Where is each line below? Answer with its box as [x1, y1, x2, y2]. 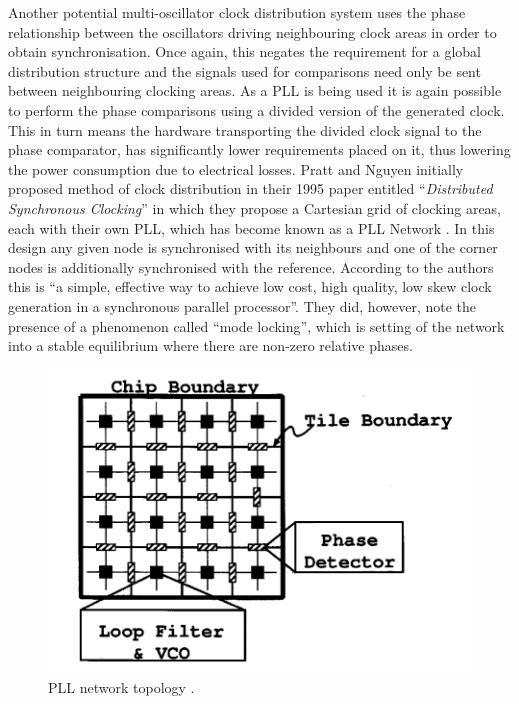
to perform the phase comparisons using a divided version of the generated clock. [8, 99, 505, 120]
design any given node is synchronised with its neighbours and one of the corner [8, 237, 498, 258]
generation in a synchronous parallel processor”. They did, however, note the [8, 295, 476, 316]
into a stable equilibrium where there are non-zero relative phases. [8, 335, 413, 356]
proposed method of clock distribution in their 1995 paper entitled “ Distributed [8, 178, 493, 199]
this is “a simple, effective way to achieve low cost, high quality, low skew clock [8, 276, 492, 297]
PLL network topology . [48, 677, 195, 698]
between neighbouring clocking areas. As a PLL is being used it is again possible [8, 80, 502, 101]
